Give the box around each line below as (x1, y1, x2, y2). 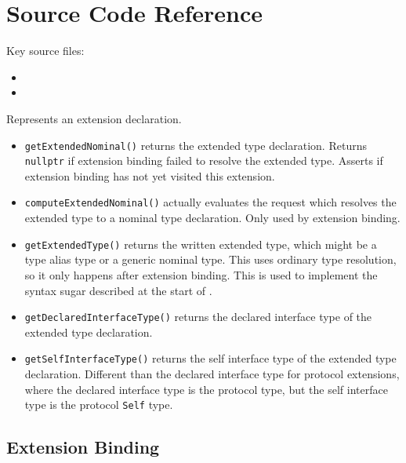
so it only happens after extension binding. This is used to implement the (24, 266, 378, 283)
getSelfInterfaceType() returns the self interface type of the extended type (24, 350, 397, 366)
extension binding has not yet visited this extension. (24, 167, 275, 184)
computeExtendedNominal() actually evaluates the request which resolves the (24, 194, 397, 210)
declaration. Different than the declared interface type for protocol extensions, (24, 366, 400, 381)
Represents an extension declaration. (6, 110, 182, 126)
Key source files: (6, 42, 85, 59)
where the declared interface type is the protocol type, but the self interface (24, 381, 388, 397)
